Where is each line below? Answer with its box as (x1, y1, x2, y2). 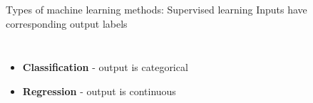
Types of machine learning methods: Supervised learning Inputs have (6, 2, 307, 16)
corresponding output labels (6, 16, 128, 31)
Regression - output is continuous (22, 83, 176, 98)
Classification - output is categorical (22, 60, 188, 75)
